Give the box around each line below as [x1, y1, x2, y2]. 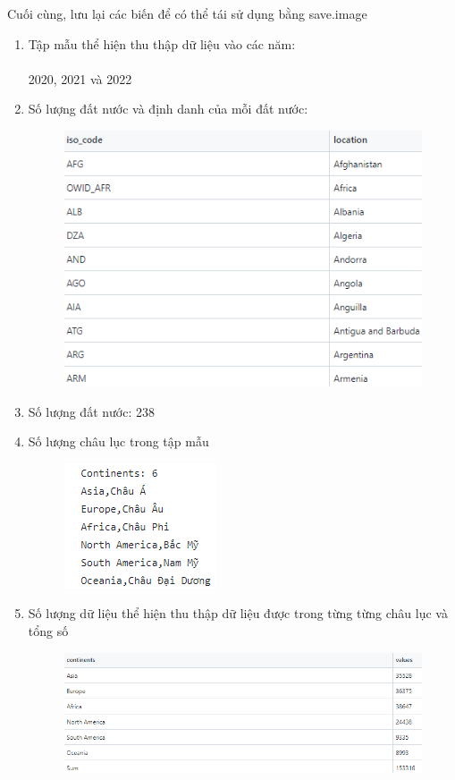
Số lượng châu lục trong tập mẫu [28, 432, 209, 451]
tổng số [28, 621, 69, 640]
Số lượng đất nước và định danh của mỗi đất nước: [28, 99, 308, 118]
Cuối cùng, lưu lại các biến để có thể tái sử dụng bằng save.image [7, 4, 367, 22]
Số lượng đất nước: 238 [28, 402, 155, 420]
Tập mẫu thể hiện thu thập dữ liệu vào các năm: [28, 34, 296, 53]
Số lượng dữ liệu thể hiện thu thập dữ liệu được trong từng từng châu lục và [28, 604, 448, 623]
